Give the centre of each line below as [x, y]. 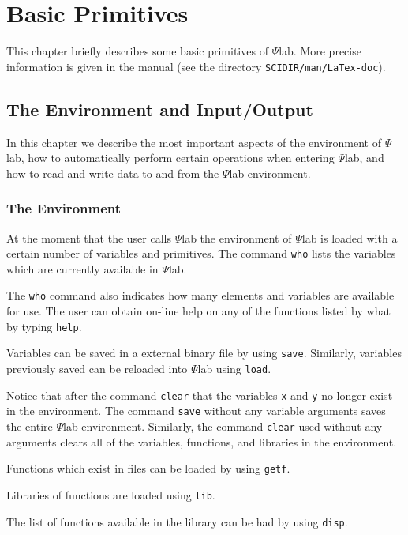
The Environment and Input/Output [160, 109]
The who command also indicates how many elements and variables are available [200, 295]
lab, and [364, 158]
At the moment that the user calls [89, 237]
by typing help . [44, 326]
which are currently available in [82, 268]
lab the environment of [237, 237]
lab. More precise [320, 51]
